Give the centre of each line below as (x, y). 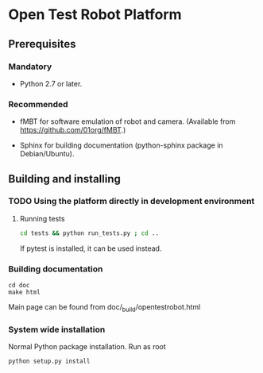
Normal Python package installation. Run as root (87, 347)
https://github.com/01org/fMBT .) (73, 130)
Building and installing (64, 179)
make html (25, 292)
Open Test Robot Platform (95, 15)
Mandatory (30, 67)
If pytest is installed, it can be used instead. (91, 248)
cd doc (19, 286)
